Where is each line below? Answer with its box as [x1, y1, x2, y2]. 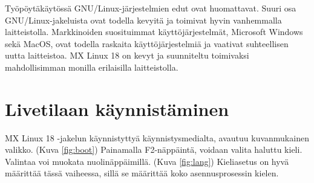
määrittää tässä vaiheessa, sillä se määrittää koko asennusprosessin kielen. [5, 167, 279, 179]
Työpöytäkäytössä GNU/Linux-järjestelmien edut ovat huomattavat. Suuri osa [5, 2, 296, 14]
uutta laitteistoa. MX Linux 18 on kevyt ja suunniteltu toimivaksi [5, 49, 249, 62]
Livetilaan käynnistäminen [5, 96, 229, 121]
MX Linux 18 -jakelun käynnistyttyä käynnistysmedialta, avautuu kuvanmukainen [5, 131, 309, 144]
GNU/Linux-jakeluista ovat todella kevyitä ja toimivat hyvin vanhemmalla [5, 13, 282, 26]
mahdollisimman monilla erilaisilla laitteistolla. [5, 60, 178, 73]
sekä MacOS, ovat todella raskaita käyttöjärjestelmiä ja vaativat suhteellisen [5, 37, 289, 50]
